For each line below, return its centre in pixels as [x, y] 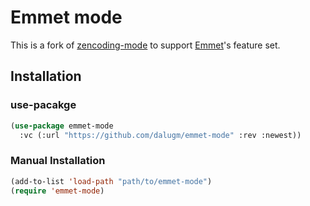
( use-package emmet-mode [62, 126]
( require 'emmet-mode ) [57, 191]
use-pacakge [43, 105]
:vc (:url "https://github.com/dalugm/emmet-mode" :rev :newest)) [160, 135]
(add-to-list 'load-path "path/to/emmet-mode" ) [111, 181]
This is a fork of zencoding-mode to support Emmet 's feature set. [145, 45]
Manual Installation [58, 161]
